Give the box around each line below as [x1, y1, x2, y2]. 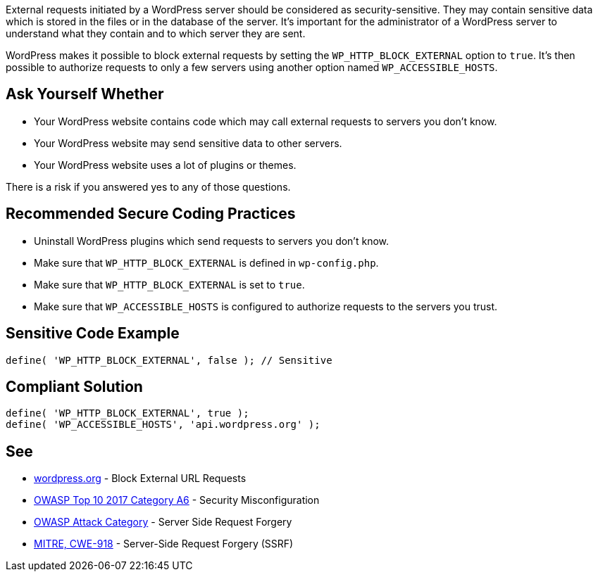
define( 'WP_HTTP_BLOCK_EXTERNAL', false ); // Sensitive [6, 354, 332, 366]
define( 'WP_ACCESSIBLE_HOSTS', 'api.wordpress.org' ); [6, 419, 320, 431]
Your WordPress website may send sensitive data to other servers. [34, 137, 342, 149]
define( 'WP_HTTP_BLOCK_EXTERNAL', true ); [6, 407, 249, 419]
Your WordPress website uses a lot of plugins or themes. [34, 158, 297, 171]
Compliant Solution [6, 377, 143, 395]
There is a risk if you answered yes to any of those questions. [6, 180, 291, 193]
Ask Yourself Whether [6, 85, 164, 103]
